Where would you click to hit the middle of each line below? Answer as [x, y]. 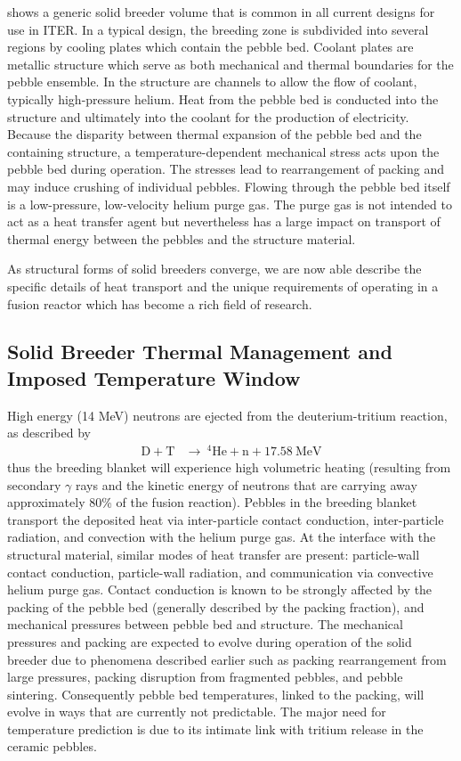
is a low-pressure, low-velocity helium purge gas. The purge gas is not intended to [230, 204]
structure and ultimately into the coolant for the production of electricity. [208, 116]
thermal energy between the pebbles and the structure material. [182, 238]
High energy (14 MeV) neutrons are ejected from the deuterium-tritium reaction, [227, 415]
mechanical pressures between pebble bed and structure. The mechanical [205, 624]
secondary [34, 484]
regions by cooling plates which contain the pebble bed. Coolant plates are [210, 47]
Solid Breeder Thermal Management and [200, 352]
